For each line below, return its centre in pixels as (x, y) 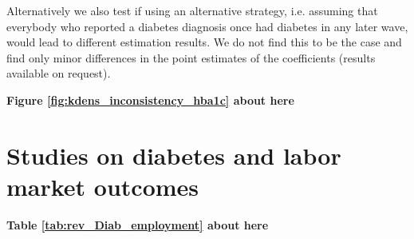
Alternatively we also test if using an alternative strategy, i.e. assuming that (192, 10)
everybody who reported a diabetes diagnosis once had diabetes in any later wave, (207, 26)
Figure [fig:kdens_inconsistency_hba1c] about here (150, 100)
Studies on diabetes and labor (174, 155)
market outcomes (103, 186)
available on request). (59, 73)
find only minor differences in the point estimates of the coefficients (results (191, 57)
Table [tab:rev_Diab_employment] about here (138, 224)
